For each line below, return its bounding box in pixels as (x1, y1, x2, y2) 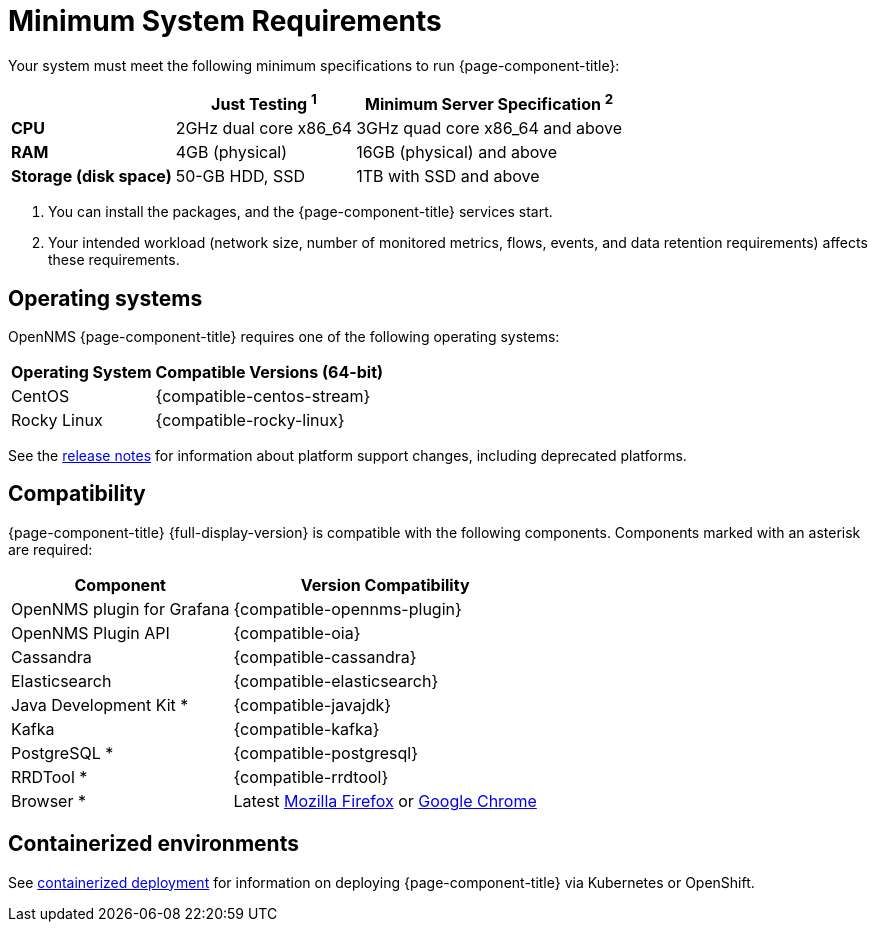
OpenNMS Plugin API (11, 622, 170, 643)
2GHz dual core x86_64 (175, 118, 353, 139)
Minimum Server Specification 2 (365, 90, 614, 115)
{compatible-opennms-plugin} (233, 598, 462, 619)
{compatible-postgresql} (233, 742, 419, 763)
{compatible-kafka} (233, 718, 380, 739)
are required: (8, 540, 93, 558)
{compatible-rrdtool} (233, 766, 389, 787)
